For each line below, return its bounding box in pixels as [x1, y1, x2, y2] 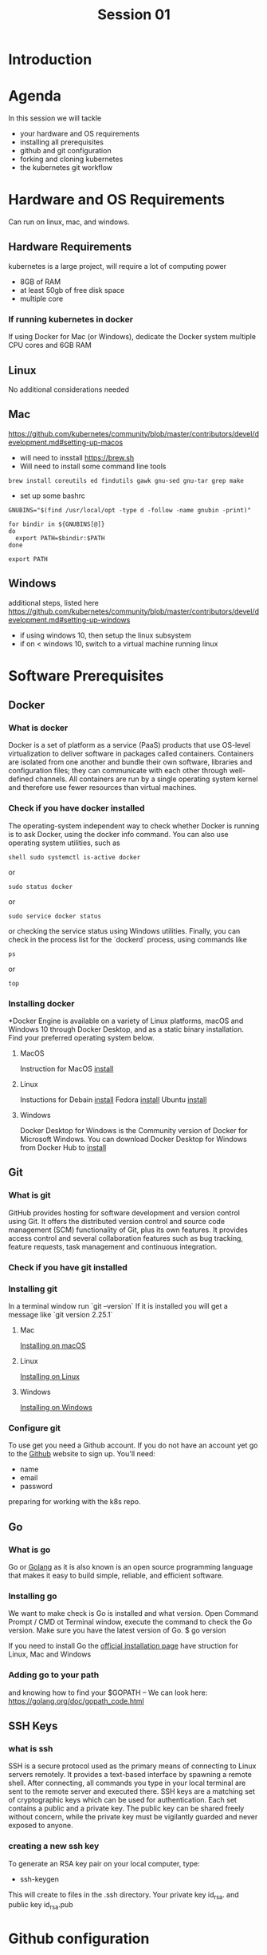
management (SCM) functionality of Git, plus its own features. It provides [8, 1225, 249, 1234]
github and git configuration [19, 146, 112, 156]
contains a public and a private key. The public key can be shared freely [8, 1803, 245, 1813]
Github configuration [8, 1929, 150, 1948]
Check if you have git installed [8, 1262, 128, 1273]
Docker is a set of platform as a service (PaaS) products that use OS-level [8, 741, 251, 750]
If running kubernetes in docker [8, 314, 134, 325]
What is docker [8, 722, 69, 733]
